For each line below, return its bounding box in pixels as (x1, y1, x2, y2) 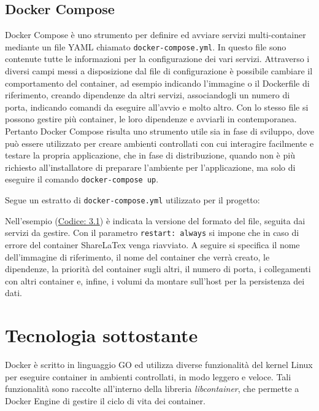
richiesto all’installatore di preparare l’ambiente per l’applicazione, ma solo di (5, 160, 296, 173)
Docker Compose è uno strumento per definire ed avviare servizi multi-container (5, 28, 306, 41)
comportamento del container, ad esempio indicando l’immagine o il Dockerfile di (5, 76, 310, 89)
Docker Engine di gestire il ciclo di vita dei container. (5, 394, 206, 407)
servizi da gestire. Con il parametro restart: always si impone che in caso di (5, 226, 299, 239)
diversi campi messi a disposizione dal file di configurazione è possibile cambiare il (5, 65, 313, 77)
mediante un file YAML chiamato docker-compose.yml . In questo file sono (5, 40, 286, 53)
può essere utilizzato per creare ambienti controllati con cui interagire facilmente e (5, 136, 314, 149)
